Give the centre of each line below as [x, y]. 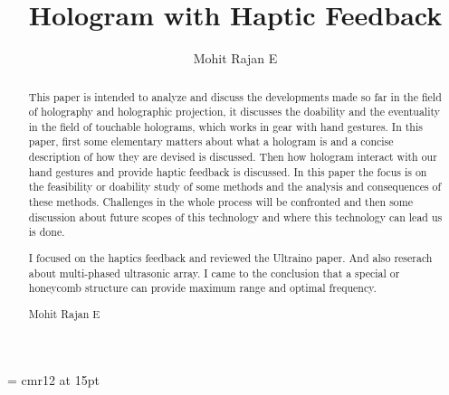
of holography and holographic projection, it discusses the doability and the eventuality [234, 112]
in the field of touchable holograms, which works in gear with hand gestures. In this [225, 126]
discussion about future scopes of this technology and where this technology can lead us [235, 216]
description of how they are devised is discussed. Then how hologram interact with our [233, 157]
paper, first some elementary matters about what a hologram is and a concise [211, 141]
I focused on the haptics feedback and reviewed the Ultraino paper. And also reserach [230, 257]
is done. [47, 232]
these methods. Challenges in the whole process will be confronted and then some [220, 202]
